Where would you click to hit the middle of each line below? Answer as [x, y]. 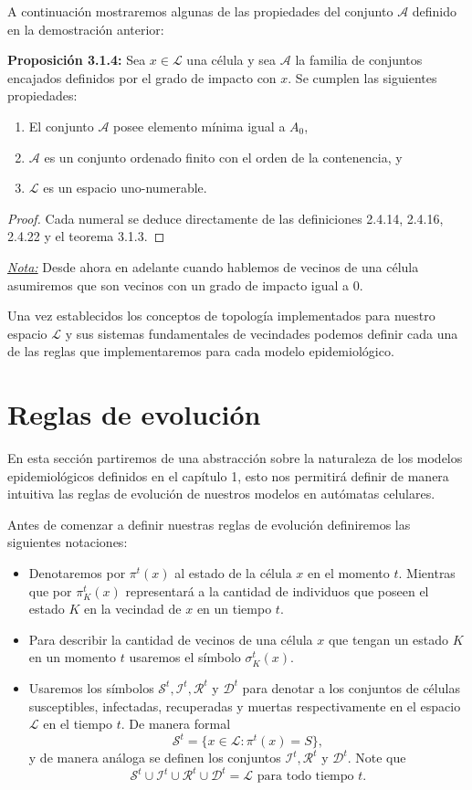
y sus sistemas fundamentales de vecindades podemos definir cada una [262, 333]
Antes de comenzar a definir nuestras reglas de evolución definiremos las [209, 524]
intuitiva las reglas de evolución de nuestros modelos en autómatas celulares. [221, 494]
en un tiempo [234, 609]
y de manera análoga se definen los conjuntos [155, 758]
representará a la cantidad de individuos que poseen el [277, 590]
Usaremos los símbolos [91, 687]
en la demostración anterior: [86, 29]
